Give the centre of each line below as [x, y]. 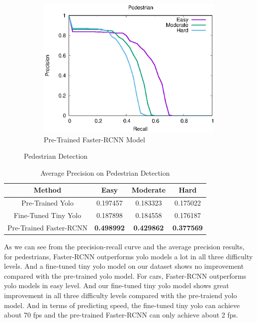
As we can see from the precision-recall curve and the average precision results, [124, 247]
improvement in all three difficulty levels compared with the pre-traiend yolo [121, 295]
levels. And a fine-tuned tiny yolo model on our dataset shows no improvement [124, 266]
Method [47, 190]
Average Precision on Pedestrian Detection [105, 172]
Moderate [149, 190]
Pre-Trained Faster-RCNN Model [94, 139]
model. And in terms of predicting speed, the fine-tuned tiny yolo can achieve [122, 305]
